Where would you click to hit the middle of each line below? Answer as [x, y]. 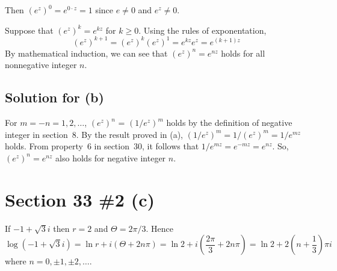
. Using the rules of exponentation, [203, 30]
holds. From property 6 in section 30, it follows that [102, 146]
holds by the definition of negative [229, 123]
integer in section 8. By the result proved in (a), [94, 134]
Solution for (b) [54, 97]
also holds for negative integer [111, 157]
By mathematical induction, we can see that [86, 53]
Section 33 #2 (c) [80, 199]
